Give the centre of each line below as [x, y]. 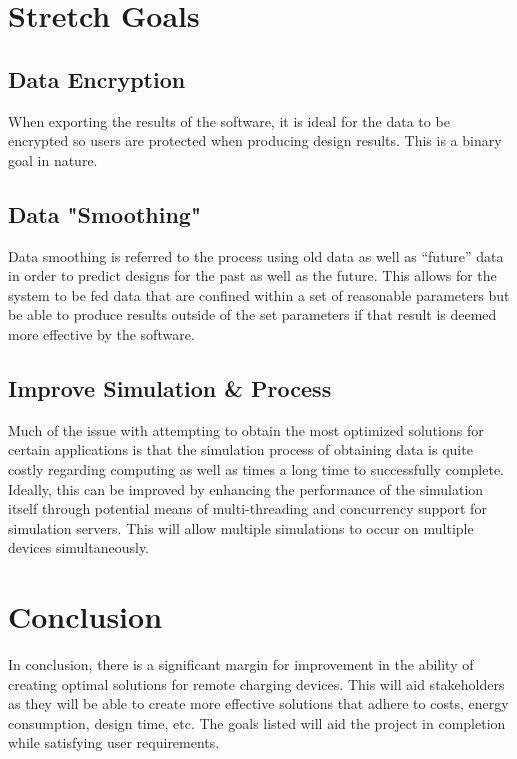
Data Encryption [97, 78]
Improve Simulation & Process [170, 387]
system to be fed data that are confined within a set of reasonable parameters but [259, 294]
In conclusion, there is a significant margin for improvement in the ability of [241, 664]
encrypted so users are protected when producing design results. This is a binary [255, 140]
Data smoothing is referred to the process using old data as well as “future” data [256, 255]
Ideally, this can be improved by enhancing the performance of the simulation [246, 488]
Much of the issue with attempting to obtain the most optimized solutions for [246, 429]
